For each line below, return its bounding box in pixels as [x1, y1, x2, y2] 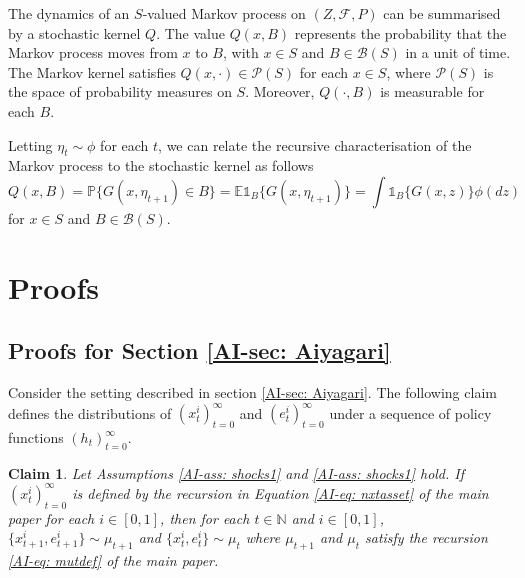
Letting [8, 134, 53, 155]
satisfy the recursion [365, 527, 488, 548]
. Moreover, [245, 81, 315, 102]
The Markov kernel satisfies [8, 61, 176, 82]
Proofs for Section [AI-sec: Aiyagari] [8, 335, 391, 366]
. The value [156, 22, 225, 43]
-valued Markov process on [142, 3, 306, 23]
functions [8, 427, 64, 448]
